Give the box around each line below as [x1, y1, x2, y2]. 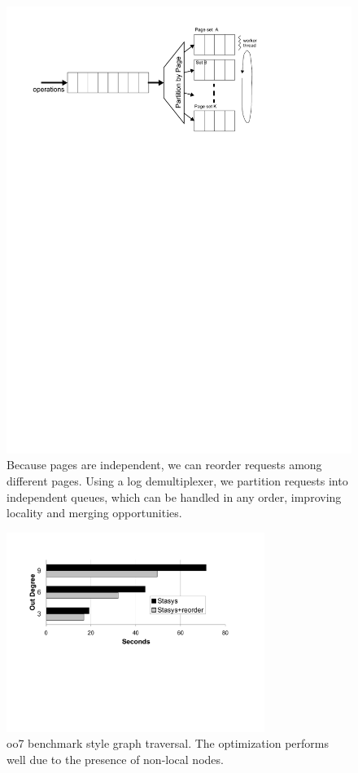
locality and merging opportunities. [7, 504, 182, 521]
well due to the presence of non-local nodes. [7, 750, 224, 767]
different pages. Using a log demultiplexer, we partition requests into [7, 472, 348, 490]
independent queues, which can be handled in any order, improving [7, 488, 342, 505]
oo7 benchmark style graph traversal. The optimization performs [7, 735, 329, 752]
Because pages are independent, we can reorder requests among [7, 456, 322, 473]
